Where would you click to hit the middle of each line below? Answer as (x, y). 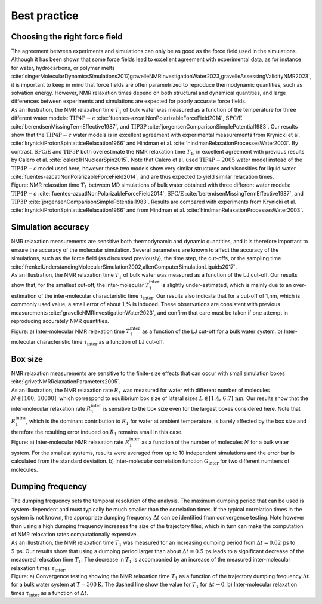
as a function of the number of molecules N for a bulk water (215, 442)
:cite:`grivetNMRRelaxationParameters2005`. (66, 382)
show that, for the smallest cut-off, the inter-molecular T (80, 285)
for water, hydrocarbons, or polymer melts (63, 68)
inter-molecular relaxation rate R (51, 408)
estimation (24, 295)
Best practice (45, 16)
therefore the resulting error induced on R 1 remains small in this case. (97, 432)
